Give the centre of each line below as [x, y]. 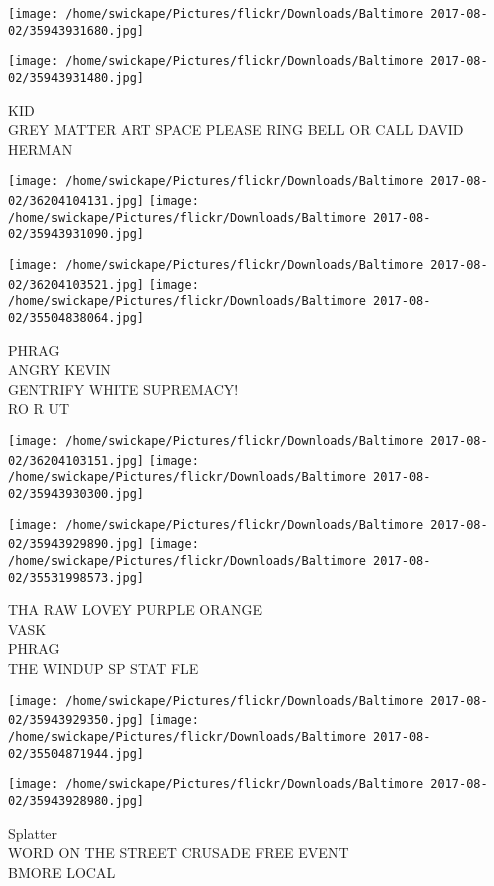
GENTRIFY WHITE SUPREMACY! [123, 388]
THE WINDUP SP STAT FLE [103, 668]
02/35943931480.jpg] [76, 77]
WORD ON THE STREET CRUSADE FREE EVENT [178, 852]
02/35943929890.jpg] [76, 544]
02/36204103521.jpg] [76, 284]
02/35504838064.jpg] [76, 318]
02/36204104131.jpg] [76, 201]
